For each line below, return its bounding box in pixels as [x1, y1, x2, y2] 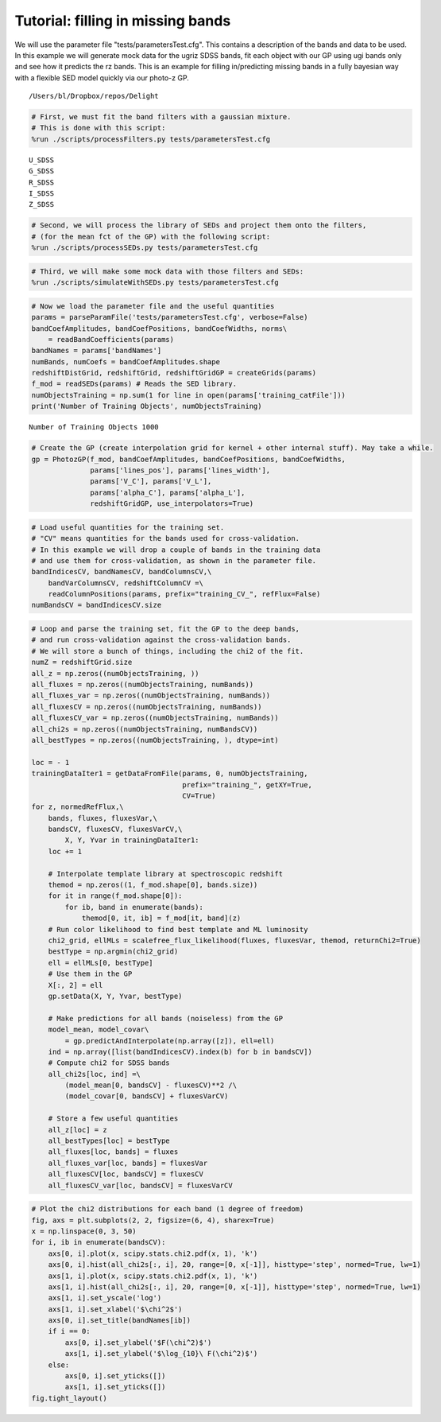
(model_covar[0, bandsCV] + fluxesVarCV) [64, 1092, 229, 1101]
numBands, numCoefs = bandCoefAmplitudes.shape [31, 357, 220, 366]
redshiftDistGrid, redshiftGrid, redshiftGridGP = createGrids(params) [31, 368, 317, 378]
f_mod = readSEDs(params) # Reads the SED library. [31, 379, 238, 389]
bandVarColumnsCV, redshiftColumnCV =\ [48, 578, 204, 588]
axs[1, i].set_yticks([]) [64, 1382, 166, 1392]
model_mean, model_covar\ [48, 1025, 149, 1034]
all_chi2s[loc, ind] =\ [48, 1070, 141, 1078]
